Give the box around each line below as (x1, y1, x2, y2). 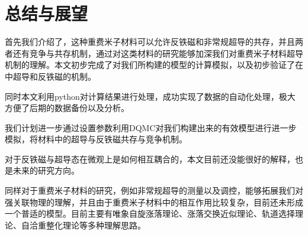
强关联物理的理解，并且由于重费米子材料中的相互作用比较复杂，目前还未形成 (5, 195, 303, 208)
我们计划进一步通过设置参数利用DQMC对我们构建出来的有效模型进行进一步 (5, 121, 297, 133)
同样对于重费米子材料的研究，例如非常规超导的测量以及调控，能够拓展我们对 (5, 184, 303, 197)
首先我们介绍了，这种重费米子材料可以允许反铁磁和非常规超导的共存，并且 (5, 35, 295, 48)
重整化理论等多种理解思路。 (37, 218, 146, 231)
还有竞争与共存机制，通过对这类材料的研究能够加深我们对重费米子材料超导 (12, 47, 303, 59)
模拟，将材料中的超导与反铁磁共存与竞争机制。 (5, 133, 187, 145)
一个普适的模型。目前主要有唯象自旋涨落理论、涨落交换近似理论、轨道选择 (5, 207, 295, 220)
